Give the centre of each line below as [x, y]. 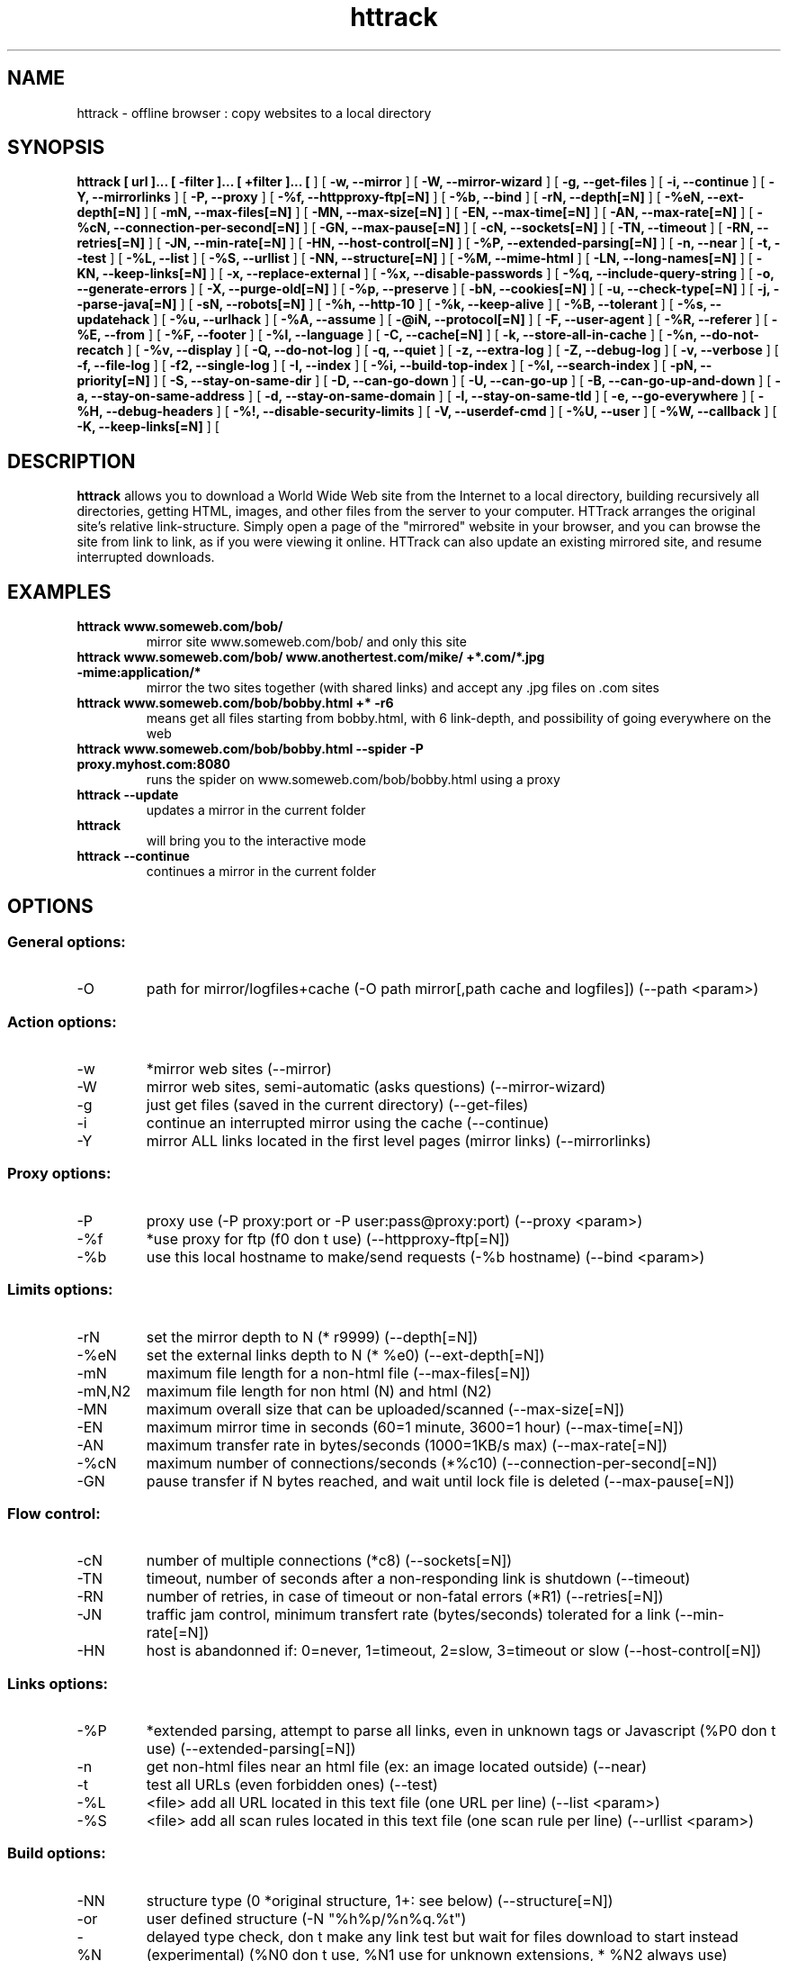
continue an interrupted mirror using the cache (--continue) [348, 1123]
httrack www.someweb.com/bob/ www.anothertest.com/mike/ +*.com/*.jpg [311, 657]
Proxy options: [59, 1174]
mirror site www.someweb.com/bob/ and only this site [306, 642]
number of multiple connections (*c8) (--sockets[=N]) [329, 1561]
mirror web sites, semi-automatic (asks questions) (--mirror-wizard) [376, 1087]
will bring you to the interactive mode [256, 841]
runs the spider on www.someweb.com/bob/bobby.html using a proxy [353, 780]
